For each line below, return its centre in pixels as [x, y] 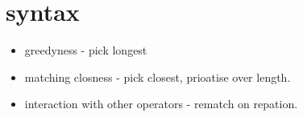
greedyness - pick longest [86, 50]
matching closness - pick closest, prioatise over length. [158, 77]
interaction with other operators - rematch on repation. [161, 104]
